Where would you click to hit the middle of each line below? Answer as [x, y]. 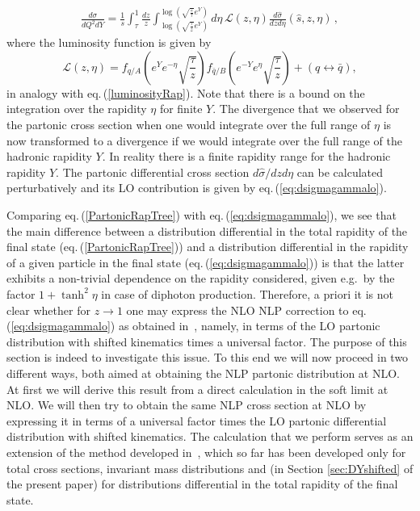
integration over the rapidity [77, 109]
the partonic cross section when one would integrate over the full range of [189, 125]
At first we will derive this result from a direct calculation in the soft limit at [197, 389]
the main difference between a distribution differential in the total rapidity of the [207, 230]
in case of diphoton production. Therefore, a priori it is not [247, 293]
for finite [181, 109]
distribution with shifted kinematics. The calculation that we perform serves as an [210, 436]
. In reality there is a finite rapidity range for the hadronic [246, 156]
